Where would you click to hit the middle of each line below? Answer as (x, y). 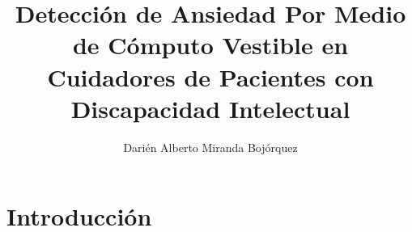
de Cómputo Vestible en (210, 45)
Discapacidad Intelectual (210, 108)
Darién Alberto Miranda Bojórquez (210, 147)
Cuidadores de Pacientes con (210, 76)
